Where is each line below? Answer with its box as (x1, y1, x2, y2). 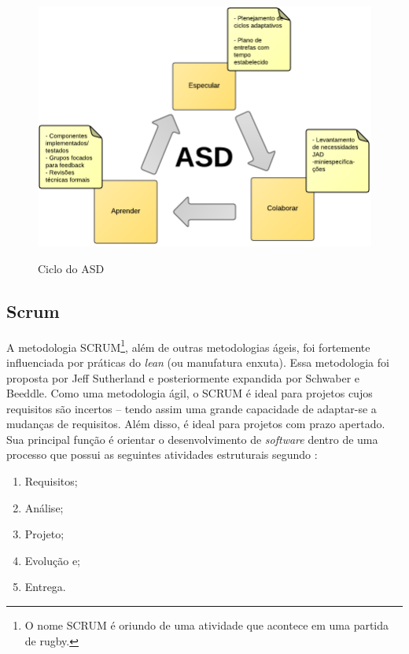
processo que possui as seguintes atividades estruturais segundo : (6, 446, 318, 463)
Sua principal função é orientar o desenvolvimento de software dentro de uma (6, 430, 378, 447)
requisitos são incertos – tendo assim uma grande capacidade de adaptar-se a (6, 400, 377, 416)
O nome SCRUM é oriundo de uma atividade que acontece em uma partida (24, 617, 389, 634)
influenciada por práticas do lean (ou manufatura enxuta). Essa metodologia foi (6, 353, 389, 370)
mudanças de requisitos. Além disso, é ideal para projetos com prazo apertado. (6, 416, 385, 432)
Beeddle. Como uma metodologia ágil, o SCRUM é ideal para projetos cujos (6, 385, 373, 401)
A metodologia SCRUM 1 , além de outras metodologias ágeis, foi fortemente (6, 336, 370, 355)
